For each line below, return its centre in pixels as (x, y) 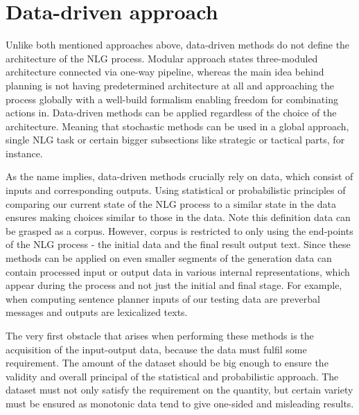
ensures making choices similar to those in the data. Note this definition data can (178, 217)
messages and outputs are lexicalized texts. (97, 312)
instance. (24, 153)
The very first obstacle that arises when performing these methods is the (160, 335)
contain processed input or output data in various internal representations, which (178, 271)
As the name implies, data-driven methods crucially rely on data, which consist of (179, 176)
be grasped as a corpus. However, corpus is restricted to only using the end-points (179, 230)
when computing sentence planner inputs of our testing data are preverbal (163, 298)
